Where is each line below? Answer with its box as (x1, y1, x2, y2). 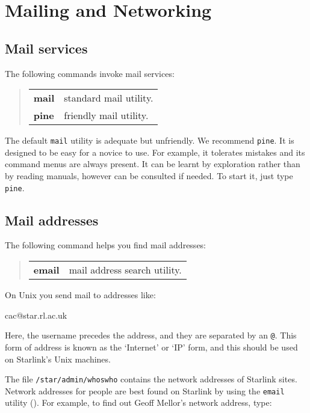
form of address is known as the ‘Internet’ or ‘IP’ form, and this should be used (5, 340, 298, 353)
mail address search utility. (69, 263, 182, 277)
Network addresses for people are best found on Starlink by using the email (5, 384, 285, 397)
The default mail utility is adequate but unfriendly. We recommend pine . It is (5, 134, 294, 147)
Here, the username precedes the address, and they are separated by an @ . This (5, 329, 297, 341)
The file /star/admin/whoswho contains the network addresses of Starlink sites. (5, 373, 297, 385)
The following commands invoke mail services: (5, 67, 175, 79)
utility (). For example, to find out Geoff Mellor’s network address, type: (5, 396, 272, 409)
